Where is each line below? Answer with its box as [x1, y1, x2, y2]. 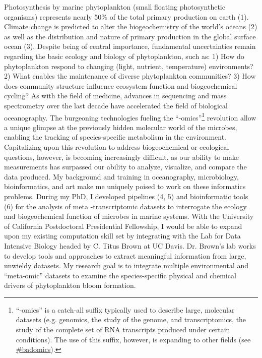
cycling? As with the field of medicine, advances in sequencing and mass [4, 90, 227, 101]
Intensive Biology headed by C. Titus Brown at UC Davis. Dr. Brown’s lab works [4, 240, 256, 251]
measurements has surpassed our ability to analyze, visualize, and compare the [4, 161, 247, 172]
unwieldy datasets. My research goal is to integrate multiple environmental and [4, 260, 249, 271]
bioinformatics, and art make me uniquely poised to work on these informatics [4, 181, 246, 192]
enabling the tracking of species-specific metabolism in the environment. [4, 132, 226, 142]
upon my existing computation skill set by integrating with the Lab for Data [4, 230, 241, 241]
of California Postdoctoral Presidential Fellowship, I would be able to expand [4, 220, 242, 231]
